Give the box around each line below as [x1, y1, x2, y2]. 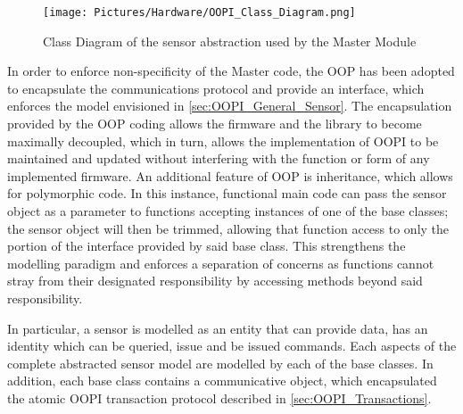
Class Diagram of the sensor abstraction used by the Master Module [43, 31, 417, 50]
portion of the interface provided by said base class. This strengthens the [7, 236, 406, 255]
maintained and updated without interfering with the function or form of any [7, 149, 430, 168]
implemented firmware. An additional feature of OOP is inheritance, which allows [7, 166, 453, 185]
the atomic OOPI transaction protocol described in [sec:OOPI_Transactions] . [7, 388, 432, 407]
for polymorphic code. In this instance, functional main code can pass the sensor [7, 184, 447, 203]
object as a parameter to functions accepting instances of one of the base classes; [7, 202, 449, 219]
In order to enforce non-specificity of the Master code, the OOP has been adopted [7, 62, 455, 80]
